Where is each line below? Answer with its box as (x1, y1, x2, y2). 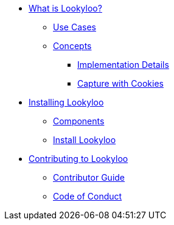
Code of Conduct (53, 191, 122, 201)
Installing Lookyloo (29, 97, 104, 107)
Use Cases (53, 22, 96, 32)
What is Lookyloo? (29, 3, 102, 13)
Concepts (53, 41, 92, 51)
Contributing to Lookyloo (29, 153, 128, 164)
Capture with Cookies (77, 78, 164, 89)
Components (53, 116, 105, 126)
